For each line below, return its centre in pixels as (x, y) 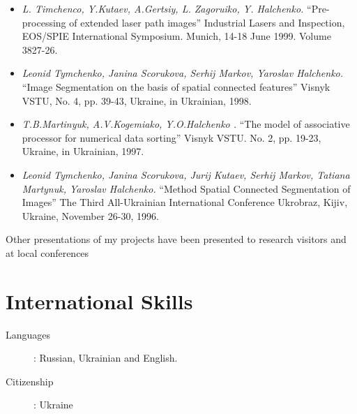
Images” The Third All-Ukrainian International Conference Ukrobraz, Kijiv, (185, 202)
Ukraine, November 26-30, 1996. (90, 215)
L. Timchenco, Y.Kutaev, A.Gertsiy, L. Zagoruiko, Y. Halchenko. (163, 8)
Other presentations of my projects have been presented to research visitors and (176, 239)
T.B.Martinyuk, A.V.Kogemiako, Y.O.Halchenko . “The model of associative (186, 124)
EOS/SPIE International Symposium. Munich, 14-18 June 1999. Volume (176, 36)
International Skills (99, 301)
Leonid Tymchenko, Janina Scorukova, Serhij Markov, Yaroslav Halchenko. (183, 73)
